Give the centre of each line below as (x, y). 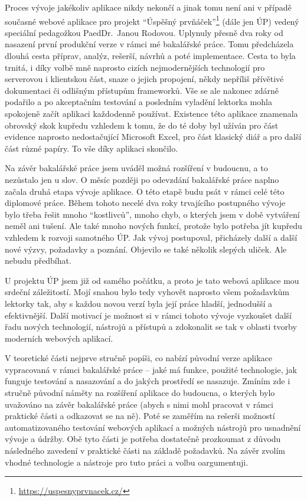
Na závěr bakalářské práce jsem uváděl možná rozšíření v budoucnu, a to (136, 168)
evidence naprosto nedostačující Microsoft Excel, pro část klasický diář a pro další (153, 137)
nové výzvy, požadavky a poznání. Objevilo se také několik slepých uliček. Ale (146, 249)
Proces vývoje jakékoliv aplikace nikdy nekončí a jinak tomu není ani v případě (148, 7)
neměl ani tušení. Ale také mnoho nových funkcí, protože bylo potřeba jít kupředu (153, 226)
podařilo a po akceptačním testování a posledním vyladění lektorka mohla (138, 102)
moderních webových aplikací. (59, 338)
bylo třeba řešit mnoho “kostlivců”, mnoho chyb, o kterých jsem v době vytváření (152, 214)
